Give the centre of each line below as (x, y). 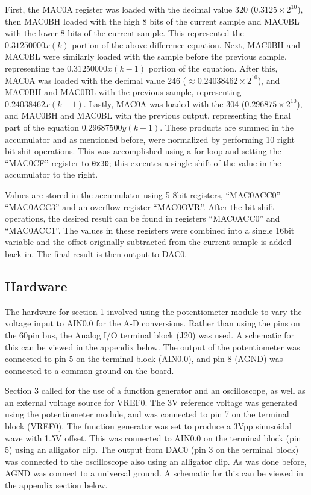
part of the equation (42, 127)
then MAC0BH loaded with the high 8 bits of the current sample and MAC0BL (152, 21)
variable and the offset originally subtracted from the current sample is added (148, 242)
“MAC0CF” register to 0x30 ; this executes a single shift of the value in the (143, 162)
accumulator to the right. (52, 174)
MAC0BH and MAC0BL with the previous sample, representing (123, 92)
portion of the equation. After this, (213, 68)
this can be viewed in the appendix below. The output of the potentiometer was (152, 347)
